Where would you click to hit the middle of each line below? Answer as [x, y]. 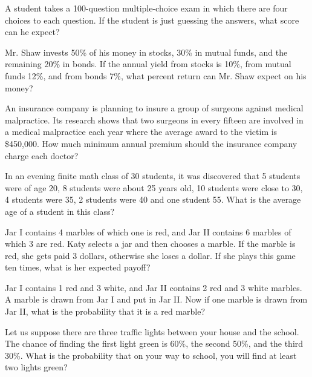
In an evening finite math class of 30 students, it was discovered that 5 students [153, 176]
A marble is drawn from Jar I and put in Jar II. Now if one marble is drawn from [156, 299]
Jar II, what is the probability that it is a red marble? [105, 311]
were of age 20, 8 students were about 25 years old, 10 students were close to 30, [154, 187]
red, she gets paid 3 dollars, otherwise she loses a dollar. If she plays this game [150, 255]
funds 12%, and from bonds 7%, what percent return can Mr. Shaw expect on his [156, 75]
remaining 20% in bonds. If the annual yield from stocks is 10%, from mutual [148, 64]
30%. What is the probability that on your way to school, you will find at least [151, 355]
